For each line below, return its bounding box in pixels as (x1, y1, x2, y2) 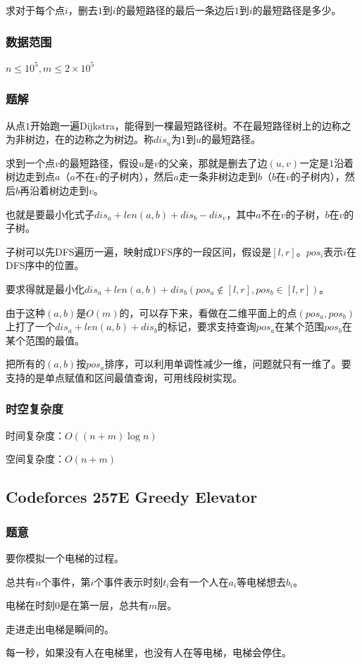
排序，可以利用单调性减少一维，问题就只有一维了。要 (104, 356, 351, 371)
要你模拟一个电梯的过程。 (6, 550, 124, 565)
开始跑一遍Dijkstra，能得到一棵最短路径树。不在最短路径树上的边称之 (30, 118, 351, 132)
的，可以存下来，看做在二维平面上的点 (119, 305, 297, 320)
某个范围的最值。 (6, 332, 85, 347)
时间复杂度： (6, 427, 65, 442)
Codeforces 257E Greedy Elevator (6, 486, 258, 508)
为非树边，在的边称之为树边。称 (6, 132, 154, 146)
